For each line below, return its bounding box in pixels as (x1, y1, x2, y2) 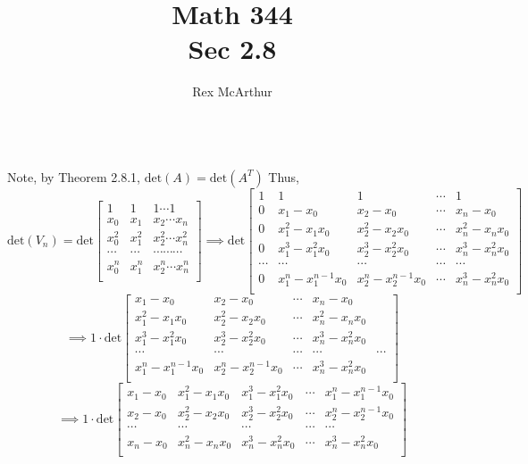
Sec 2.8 (188, 30, 277, 67)
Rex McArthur (192, 82, 272, 101)
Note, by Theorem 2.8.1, (7, 167, 140, 186)
